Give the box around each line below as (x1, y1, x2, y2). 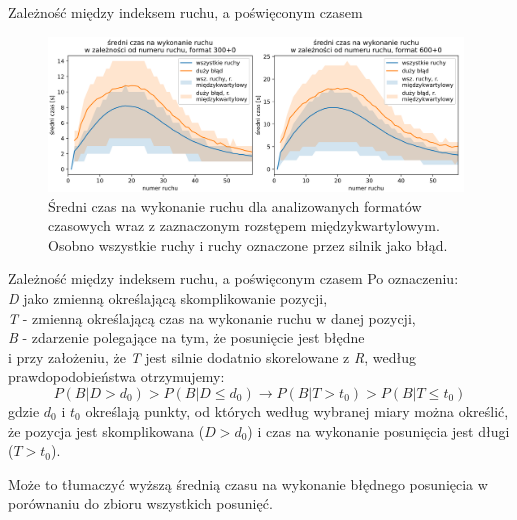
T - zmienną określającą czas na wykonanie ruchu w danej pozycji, (8, 307, 416, 328)
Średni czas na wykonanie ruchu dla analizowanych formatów (48, 195, 422, 216)
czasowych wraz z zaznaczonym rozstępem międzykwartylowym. (48, 215, 440, 236)
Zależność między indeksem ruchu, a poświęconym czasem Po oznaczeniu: (8, 268, 459, 289)
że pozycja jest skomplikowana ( (8, 420, 205, 441)
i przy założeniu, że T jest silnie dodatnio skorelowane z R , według (8, 346, 416, 367)
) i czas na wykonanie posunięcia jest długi (247, 420, 510, 441)
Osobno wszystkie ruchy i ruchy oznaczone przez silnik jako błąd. (48, 234, 448, 255)
